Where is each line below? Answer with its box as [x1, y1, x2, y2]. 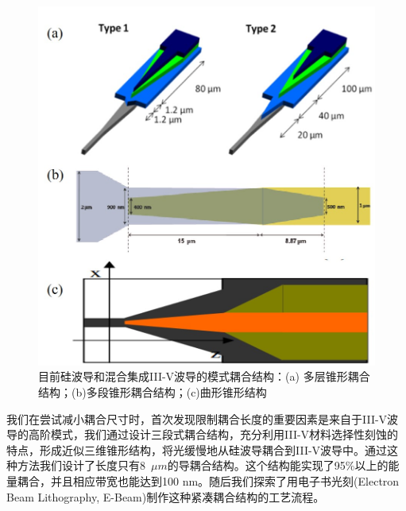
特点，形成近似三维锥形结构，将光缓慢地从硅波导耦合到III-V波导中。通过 [6, 441, 388, 458]
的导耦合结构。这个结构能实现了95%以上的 [167, 457, 389, 474]
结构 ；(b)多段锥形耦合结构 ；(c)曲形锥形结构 [38, 383, 267, 400]
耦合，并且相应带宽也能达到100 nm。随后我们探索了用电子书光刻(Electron [17, 472, 400, 489]
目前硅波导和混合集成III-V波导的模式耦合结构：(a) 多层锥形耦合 [38, 368, 370, 385]
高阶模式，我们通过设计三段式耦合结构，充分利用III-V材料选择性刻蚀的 [28, 426, 399, 443]
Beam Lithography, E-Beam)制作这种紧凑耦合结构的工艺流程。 [6, 488, 325, 505]
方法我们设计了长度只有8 [17, 457, 145, 474]
